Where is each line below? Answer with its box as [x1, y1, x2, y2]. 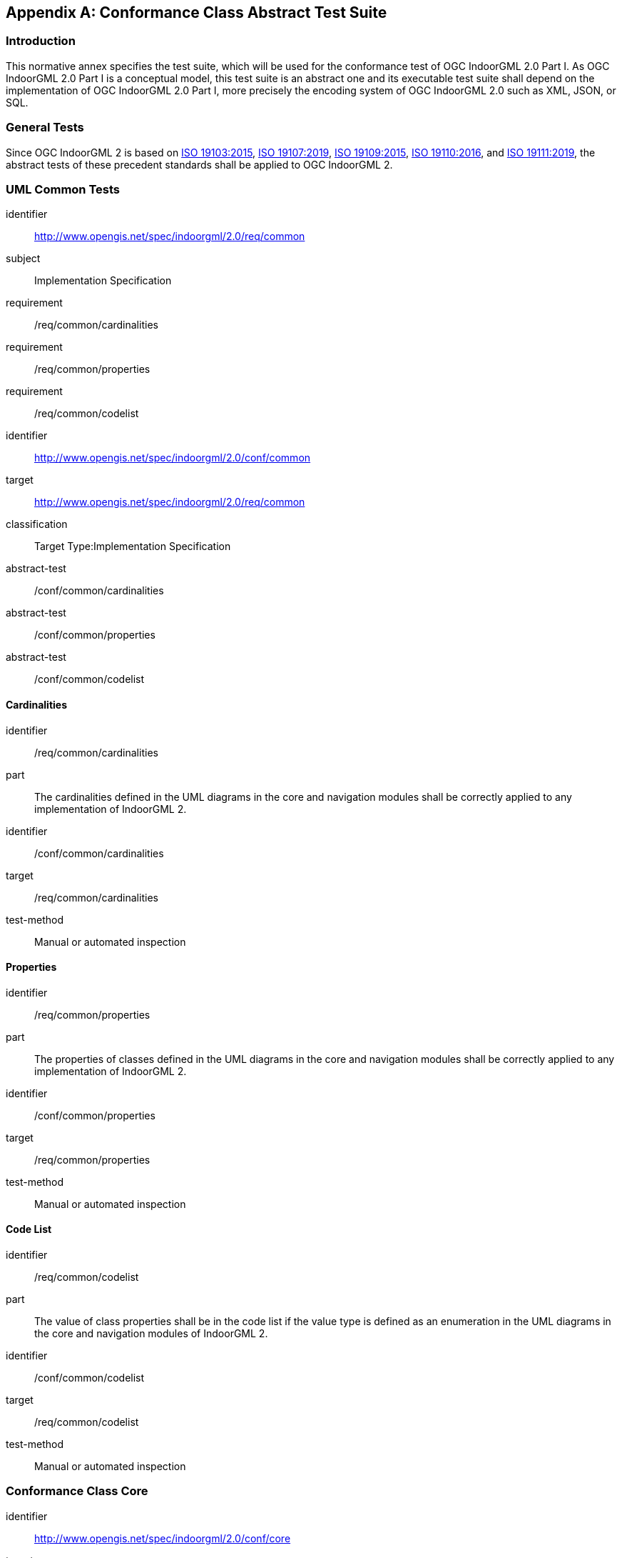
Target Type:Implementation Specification [34, 540, 231, 553]
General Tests [6, 120, 84, 135]
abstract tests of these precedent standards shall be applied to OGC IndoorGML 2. [6, 158, 393, 171]
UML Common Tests [6, 181, 121, 196]
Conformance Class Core [6, 1484, 148, 1499]
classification [6, 518, 68, 531]
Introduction [6, 34, 76, 49]
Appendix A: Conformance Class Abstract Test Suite [6, 4, 387, 21]
